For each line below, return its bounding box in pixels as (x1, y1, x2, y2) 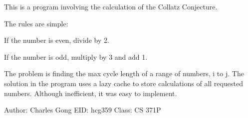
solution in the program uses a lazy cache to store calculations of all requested (4, 78, 243, 88)
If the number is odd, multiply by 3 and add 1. (4, 51, 148, 62)
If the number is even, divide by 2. (4, 35, 109, 45)
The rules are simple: (4, 18, 68, 28)
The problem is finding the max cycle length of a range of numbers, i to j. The (4, 68, 244, 79)
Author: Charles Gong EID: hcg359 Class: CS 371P (4, 105, 161, 115)
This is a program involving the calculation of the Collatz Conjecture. (4, 1, 218, 11)
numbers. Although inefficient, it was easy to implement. (4, 88, 177, 98)
